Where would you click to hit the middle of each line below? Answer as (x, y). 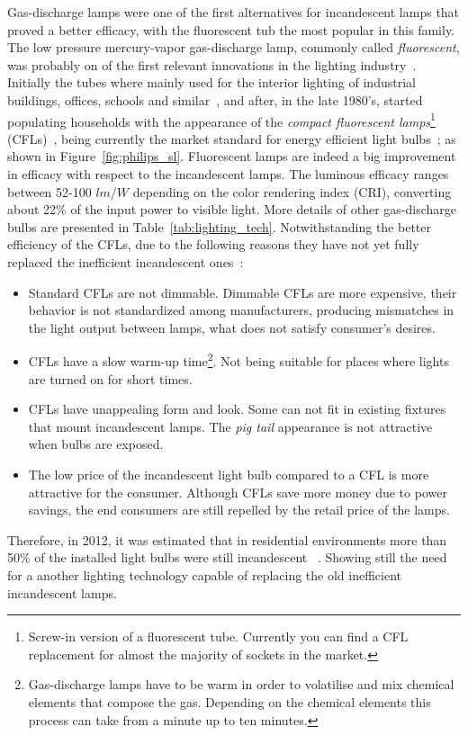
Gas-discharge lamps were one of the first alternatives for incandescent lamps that (234, 12)
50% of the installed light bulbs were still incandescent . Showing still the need (227, 557)
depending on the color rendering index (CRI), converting (292, 191)
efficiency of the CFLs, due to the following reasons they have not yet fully (213, 244)
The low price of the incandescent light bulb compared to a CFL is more (229, 474)
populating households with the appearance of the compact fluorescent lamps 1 (221, 120)
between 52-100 (49, 191)
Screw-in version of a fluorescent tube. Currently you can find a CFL (218, 636)
